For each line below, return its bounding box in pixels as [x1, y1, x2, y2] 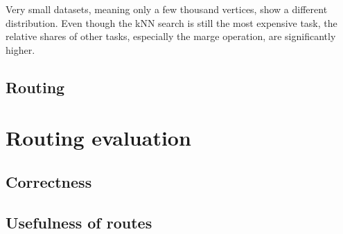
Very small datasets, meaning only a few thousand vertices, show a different [6, 2, 328, 16]
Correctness [6, 170, 92, 192]
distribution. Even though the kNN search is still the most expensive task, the [6, 15, 337, 30]
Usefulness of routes [6, 211, 152, 233]
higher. [6, 42, 35, 57]
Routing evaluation [6, 124, 191, 152]
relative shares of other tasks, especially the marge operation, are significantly [6, 29, 336, 43]
